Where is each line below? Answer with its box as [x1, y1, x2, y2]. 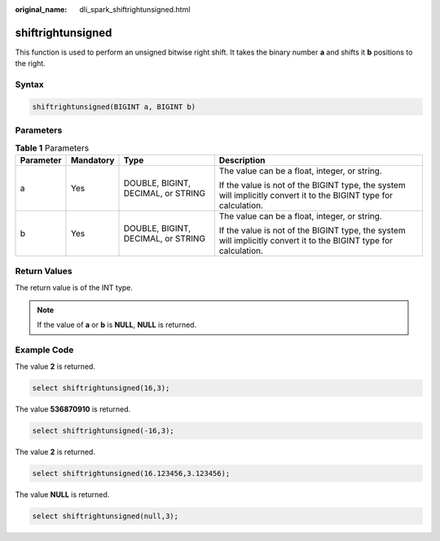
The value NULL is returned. [15, 489, 110, 500]
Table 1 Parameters [15, 142, 90, 154]
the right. [15, 59, 46, 68]
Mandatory [70, 155, 115, 166]
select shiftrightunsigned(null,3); [32, 511, 179, 521]
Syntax [15, 79, 44, 90]
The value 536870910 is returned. [15, 404, 130, 414]
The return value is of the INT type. [15, 282, 134, 292]
